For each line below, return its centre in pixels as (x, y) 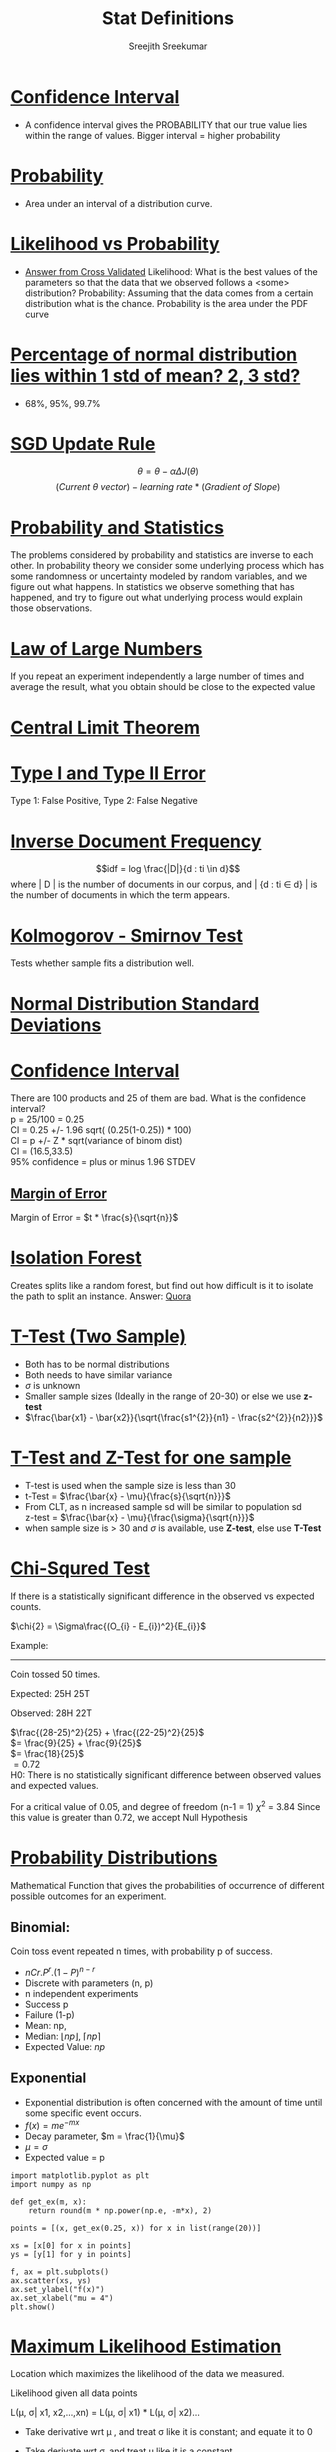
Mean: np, (45, 2026)
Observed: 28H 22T (51, 1713)
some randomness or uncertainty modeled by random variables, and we (159, 576)
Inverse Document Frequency (136, 841)
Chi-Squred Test (80, 1568)
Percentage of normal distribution (154, 354)
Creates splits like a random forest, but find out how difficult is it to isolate (162, 1286)
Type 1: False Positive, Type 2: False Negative (104, 801)
